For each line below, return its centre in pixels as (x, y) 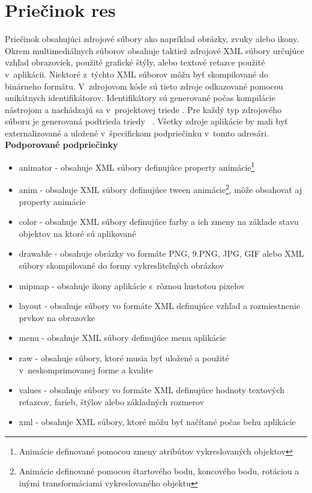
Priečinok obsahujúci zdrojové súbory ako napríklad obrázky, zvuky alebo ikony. (152, 39)
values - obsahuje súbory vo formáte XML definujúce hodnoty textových (152, 390)
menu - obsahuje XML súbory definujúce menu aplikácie (122, 338)
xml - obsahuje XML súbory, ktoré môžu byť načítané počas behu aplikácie (157, 422)
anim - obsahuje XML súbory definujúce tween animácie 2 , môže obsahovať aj (160, 188)
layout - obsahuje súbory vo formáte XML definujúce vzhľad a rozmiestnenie (160, 306)
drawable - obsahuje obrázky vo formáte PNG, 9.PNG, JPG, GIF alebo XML (161, 253)
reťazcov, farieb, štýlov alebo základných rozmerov (112, 401)
